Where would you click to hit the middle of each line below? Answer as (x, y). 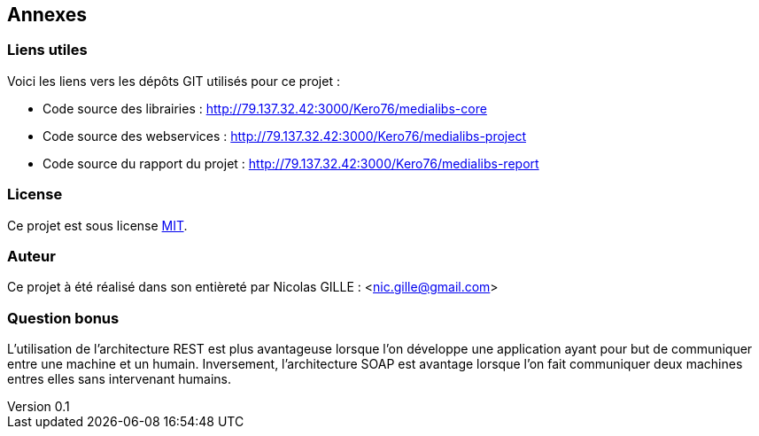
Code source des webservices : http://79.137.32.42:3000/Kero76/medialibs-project (284, 136)
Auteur (31, 256)
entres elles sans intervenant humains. (120, 379)
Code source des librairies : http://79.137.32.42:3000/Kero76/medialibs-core (265, 108)
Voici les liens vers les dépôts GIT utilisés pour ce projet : (174, 81)
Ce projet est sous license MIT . (97, 225)
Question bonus (63, 318)
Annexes (47, 15)
